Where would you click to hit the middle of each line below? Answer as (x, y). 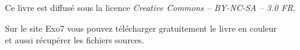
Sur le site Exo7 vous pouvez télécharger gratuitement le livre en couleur (141, 28)
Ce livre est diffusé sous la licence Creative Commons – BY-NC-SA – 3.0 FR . (150, 7)
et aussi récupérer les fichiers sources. (75, 40)
